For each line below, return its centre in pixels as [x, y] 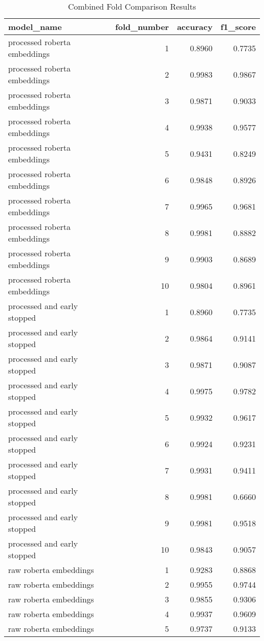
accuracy [195, 27]
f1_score [238, 27]
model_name [35, 27]
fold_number [142, 27]
